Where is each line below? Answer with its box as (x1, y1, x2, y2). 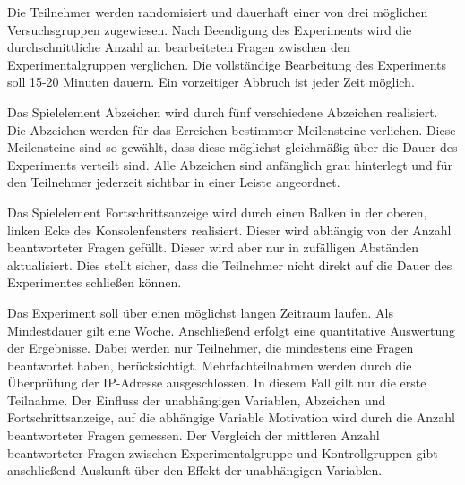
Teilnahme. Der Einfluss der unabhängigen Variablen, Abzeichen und (7, 390, 386, 409)
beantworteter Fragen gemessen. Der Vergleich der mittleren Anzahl (7, 426, 380, 445)
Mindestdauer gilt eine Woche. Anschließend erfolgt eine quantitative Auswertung (7, 320, 456, 339)
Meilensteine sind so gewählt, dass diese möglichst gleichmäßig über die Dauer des (7, 138, 458, 157)
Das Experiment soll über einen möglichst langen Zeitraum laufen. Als (7, 302, 393, 321)
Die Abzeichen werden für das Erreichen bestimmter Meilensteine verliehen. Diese (7, 120, 456, 139)
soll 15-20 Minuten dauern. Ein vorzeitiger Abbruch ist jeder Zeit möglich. (7, 72, 415, 91)
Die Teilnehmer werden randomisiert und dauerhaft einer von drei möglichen (7, 3, 428, 21)
